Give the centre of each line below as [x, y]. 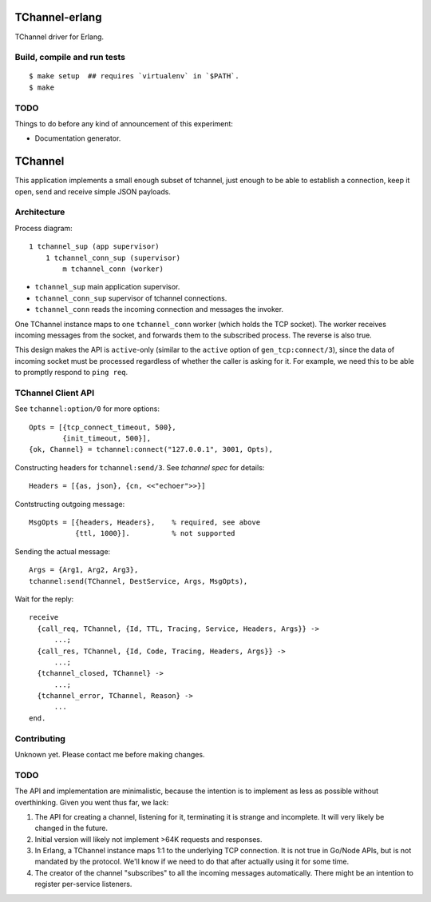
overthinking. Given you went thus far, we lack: [92, 802]
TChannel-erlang [58, 17]
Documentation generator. [78, 138]
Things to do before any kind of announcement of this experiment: [124, 124]
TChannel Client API [55, 393]
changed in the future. [71, 828]
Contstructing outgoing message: [70, 504]
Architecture [40, 212]
